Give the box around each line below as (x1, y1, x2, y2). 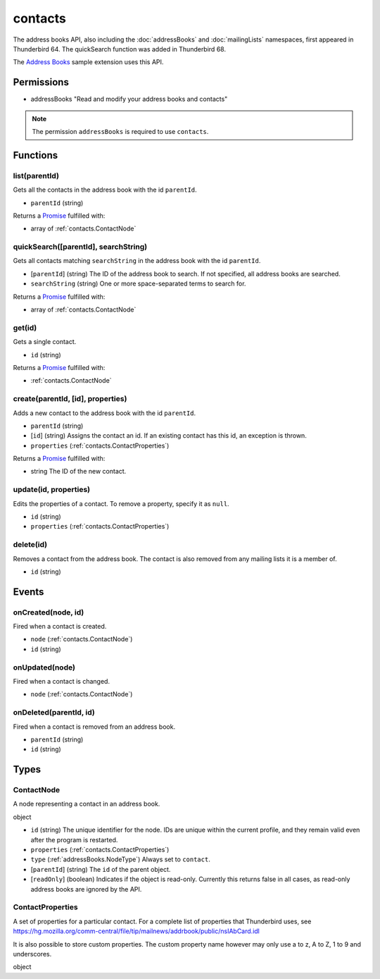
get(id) (13, 323, 37, 333)
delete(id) (13, 540, 48, 550)
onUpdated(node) (13, 663, 75, 672)
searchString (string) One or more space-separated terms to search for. (30, 279, 246, 288)
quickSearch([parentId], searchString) (13, 242, 148, 252)
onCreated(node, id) (13, 607, 84, 617)
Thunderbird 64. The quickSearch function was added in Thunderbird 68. (13, 44, 227, 53)
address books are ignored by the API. (30, 885, 142, 893)
